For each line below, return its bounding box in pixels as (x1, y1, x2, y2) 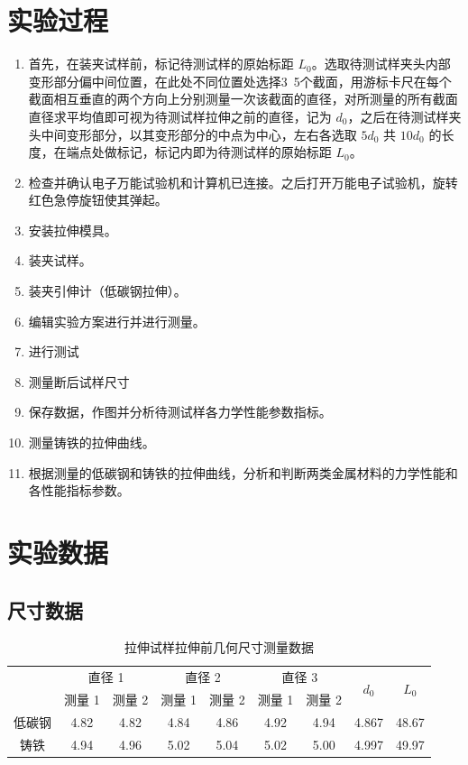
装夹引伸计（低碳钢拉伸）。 (28, 281, 187, 300)
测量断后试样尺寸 (28, 372, 130, 391)
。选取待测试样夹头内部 (311, 54, 451, 73)
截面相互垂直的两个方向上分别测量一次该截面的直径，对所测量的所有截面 (28, 89, 458, 108)
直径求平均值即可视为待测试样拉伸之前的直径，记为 (28, 106, 332, 125)
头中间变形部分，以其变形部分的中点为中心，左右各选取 (28, 124, 357, 143)
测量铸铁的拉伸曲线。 (28, 433, 155, 452)
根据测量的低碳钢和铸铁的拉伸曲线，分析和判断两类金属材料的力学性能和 (28, 463, 458, 482)
